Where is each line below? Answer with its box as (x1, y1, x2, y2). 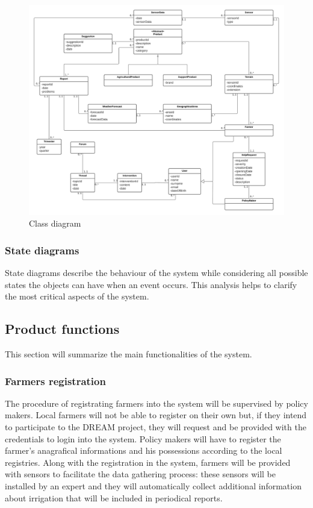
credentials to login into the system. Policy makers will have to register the (5, 432, 281, 445)
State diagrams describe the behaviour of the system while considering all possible (5, 266, 308, 279)
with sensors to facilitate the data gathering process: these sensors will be (5, 468, 276, 480)
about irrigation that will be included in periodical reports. (5, 491, 223, 504)
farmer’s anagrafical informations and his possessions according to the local (5, 444, 282, 457)
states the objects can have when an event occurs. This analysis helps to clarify (5, 278, 297, 290)
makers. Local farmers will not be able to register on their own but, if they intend (5, 409, 307, 421)
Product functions (5, 319, 120, 338)
